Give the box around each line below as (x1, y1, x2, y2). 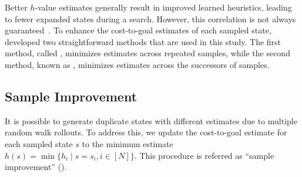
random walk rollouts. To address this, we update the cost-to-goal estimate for (5, 126, 287, 138)
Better (5, 1, 28, 13)
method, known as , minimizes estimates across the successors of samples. (5, 58, 270, 70)
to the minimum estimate (82, 137, 173, 149)
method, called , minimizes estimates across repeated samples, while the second (5, 47, 290, 59)
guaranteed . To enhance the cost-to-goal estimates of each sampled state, (5, 24, 271, 36)
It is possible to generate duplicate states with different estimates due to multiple (5, 114, 297, 127)
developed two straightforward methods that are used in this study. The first (5, 35, 281, 47)
